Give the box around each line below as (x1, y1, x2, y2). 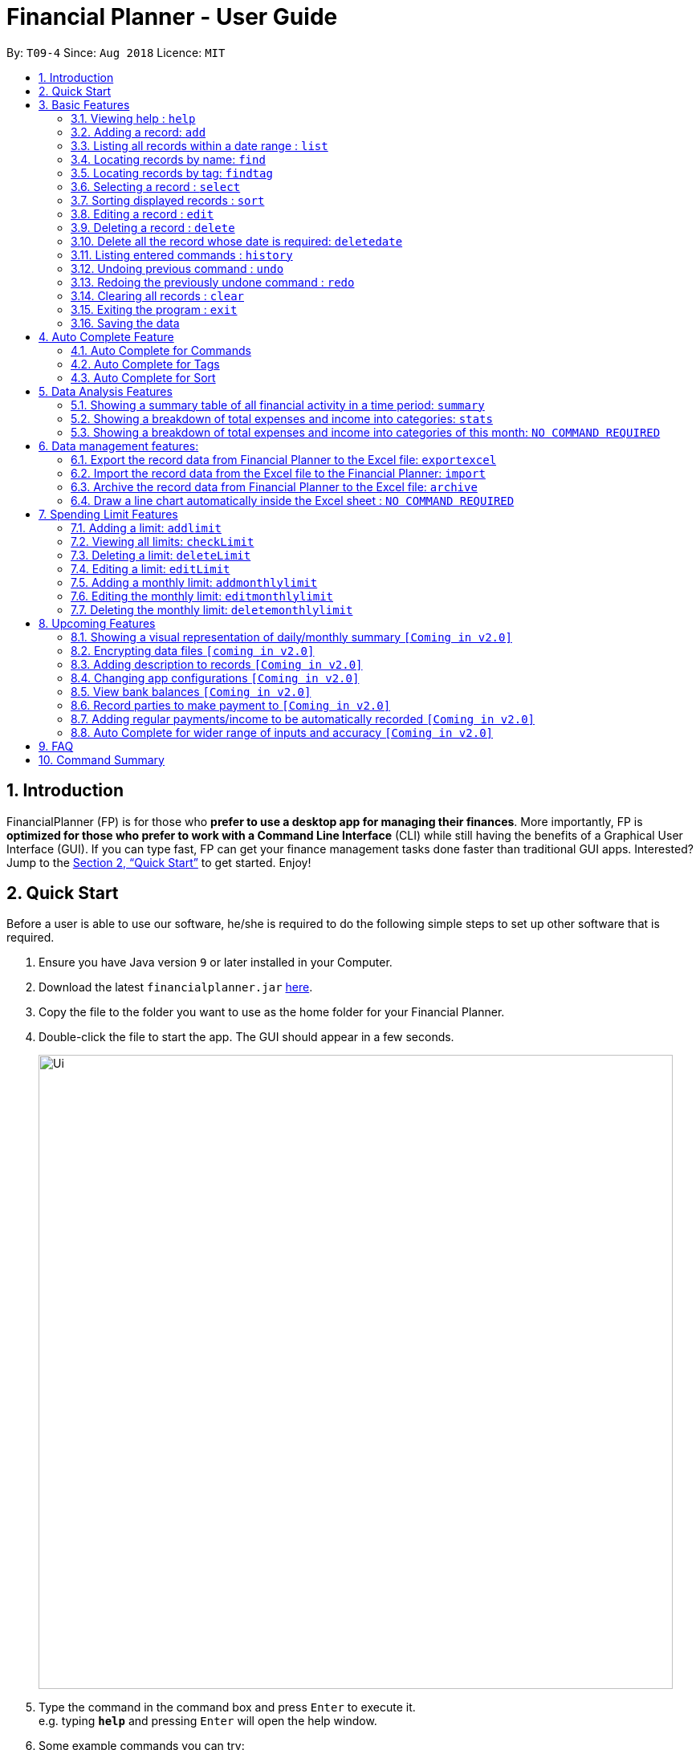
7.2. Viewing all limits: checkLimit (71, 534, 254, 548)
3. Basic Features (39, 97, 130, 112)
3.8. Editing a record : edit (71, 206, 214, 221)
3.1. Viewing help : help (71, 111, 196, 125)
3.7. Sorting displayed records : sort (71, 193, 265, 207)
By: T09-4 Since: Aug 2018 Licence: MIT (6, 45, 226, 59)
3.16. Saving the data (71, 315, 180, 330)
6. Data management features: (39, 438, 199, 453)
